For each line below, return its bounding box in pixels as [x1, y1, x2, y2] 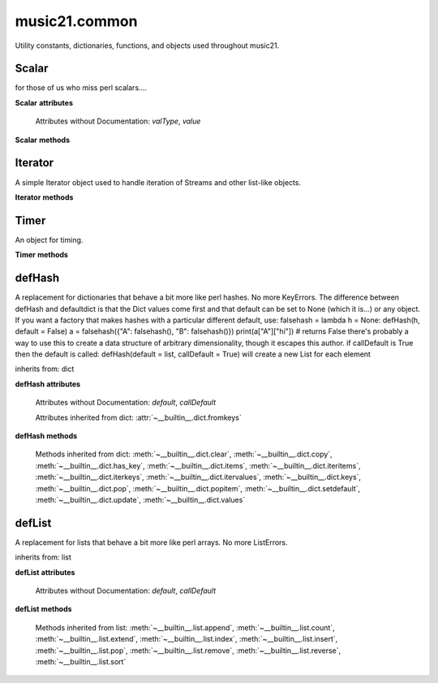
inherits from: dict [15, 364, 75, 374]
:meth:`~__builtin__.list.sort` [35, 657, 127, 667]
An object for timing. [15, 235, 84, 244]
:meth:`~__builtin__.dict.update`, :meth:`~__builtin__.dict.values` [35, 495, 246, 504]
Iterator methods [15, 192, 74, 202]
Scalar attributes [15, 97, 73, 107]
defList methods [15, 604, 72, 614]
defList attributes [15, 567, 75, 577]
